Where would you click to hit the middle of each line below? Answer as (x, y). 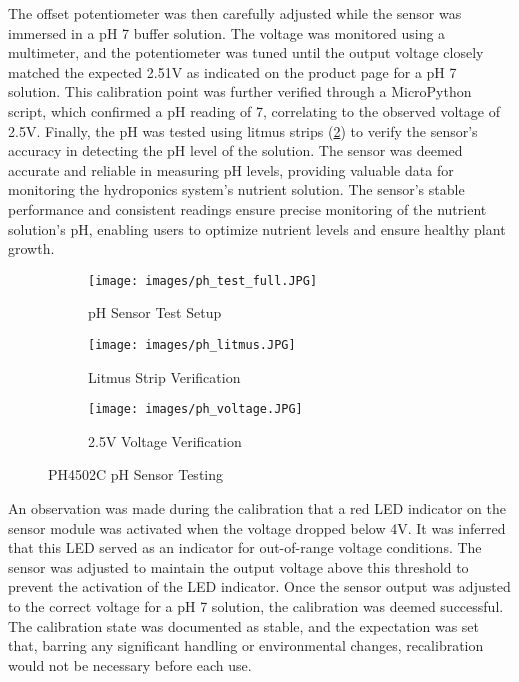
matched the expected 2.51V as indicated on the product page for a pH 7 (232, 71)
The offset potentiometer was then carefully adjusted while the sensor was (235, 13)
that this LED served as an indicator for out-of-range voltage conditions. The (245, 547)
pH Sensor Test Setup (155, 312)
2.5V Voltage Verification (165, 440)
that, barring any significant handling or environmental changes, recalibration (246, 645)
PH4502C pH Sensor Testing (135, 474)
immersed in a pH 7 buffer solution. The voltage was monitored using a (227, 32)
